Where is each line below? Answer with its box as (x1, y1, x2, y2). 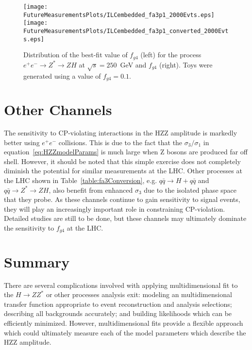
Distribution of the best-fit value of (23, 50, 128, 60)
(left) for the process (140, 50, 202, 60)
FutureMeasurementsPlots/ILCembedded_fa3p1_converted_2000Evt (23, 27, 229, 34)
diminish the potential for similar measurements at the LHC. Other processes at (4, 166, 242, 176)
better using (4, 137, 40, 147)
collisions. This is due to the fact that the (58, 137, 183, 147)
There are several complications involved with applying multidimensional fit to (4, 280, 238, 290)
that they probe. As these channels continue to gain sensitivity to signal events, (4, 194, 240, 204)
